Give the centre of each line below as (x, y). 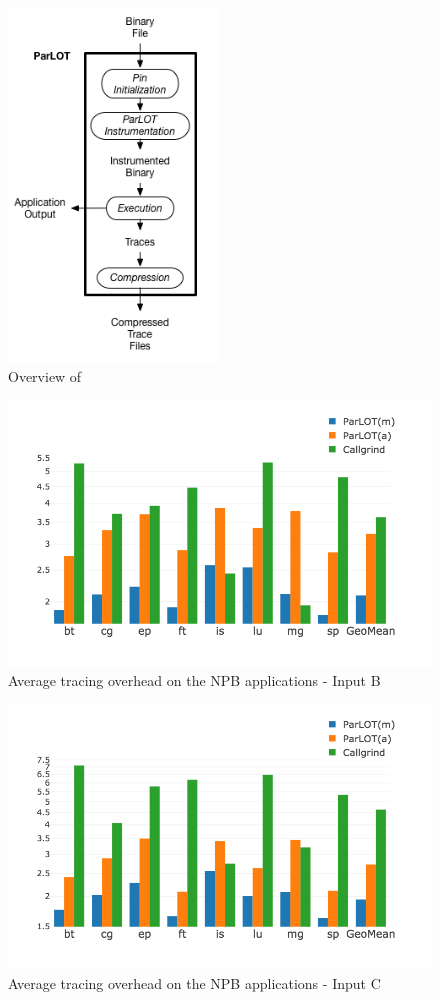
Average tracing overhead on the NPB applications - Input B (194, 679)
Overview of (45, 376)
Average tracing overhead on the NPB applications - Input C (194, 982)
